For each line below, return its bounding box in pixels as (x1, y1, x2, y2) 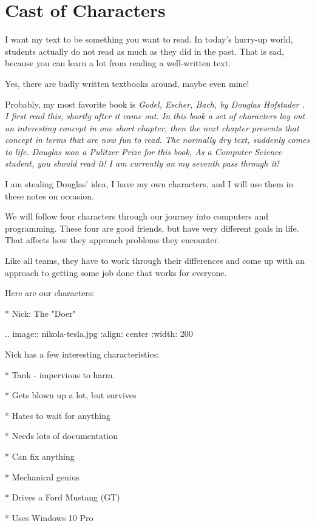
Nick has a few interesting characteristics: (5, 348, 159, 360)
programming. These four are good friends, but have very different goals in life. (5, 221, 299, 234)
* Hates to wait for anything (5, 409, 110, 421)
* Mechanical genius (5, 470, 80, 483)
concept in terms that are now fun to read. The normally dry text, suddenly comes (5, 133, 310, 146)
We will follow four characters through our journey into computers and (5, 210, 269, 223)
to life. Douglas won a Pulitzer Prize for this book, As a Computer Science (5, 145, 282, 157)
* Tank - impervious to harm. (5, 368, 115, 381)
